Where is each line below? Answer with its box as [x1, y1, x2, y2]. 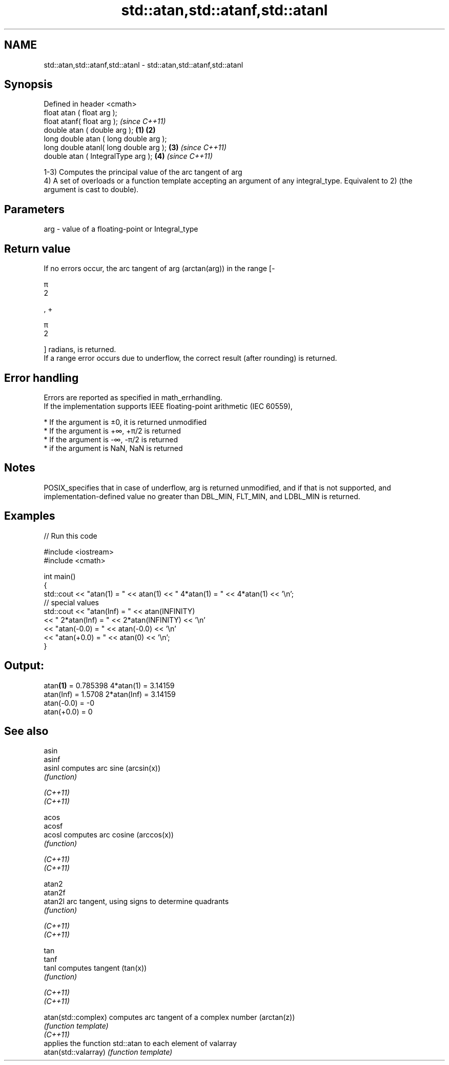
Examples [4, 509, 55, 523]
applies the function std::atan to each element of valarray [44, 1039, 237, 1048]
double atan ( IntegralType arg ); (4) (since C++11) [44, 152, 213, 161]
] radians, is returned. [44, 345, 116, 354]
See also [4, 724, 49, 738]
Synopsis [4, 78, 53, 91]
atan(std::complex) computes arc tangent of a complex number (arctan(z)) [44, 1013, 295, 1022]
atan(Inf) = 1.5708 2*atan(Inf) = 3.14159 [44, 689, 176, 699]
